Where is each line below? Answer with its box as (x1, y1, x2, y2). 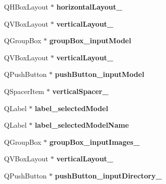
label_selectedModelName (35, 120, 129, 130)
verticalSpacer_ (52, 85, 109, 96)
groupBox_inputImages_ (49, 136, 140, 147)
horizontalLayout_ (56, 2, 123, 12)
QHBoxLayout (4, 2, 48, 12)
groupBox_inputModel (49, 35, 131, 46)
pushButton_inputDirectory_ (55, 170, 162, 180)
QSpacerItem (4, 85, 44, 96)
